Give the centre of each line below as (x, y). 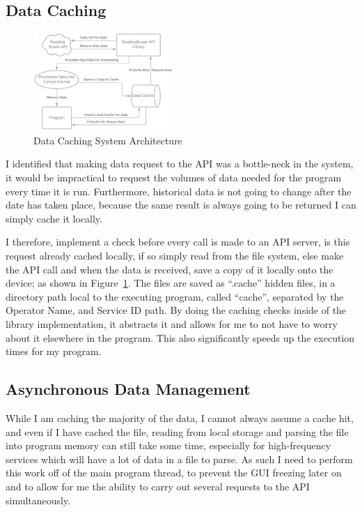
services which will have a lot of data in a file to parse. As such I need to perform (179, 459)
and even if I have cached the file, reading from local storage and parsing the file (177, 431)
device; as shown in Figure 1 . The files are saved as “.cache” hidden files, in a (171, 283)
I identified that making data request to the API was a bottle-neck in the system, (180, 164)
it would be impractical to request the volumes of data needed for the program (174, 178)
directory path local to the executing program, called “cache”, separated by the (175, 296)
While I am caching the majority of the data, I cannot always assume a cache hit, (180, 417)
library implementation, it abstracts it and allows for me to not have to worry (172, 323)
